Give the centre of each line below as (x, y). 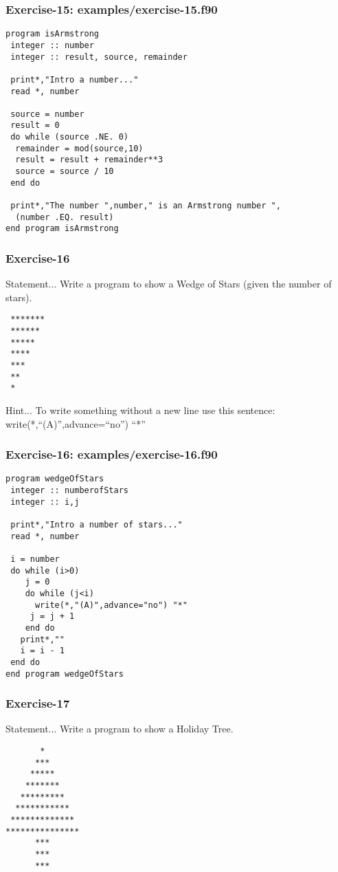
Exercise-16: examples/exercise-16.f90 (112, 454)
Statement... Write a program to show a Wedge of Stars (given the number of (169, 284)
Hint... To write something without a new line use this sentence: (140, 410)
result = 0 (35, 126)
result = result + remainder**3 (89, 160)
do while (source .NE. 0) (69, 137)
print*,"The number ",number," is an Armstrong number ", (146, 206)
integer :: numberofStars (69, 491)
